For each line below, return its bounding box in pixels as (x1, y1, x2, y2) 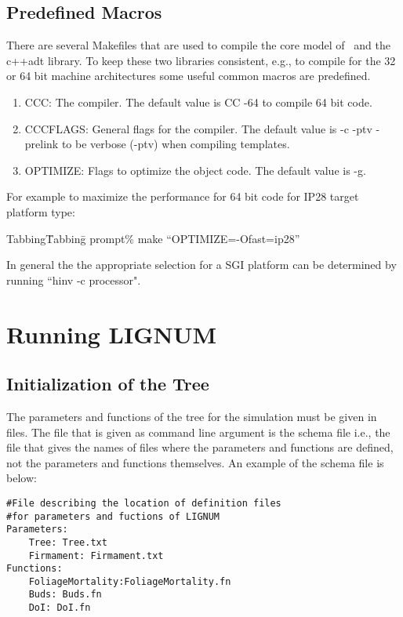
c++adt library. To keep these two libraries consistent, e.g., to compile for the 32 (6, 52, 396, 68)
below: (6, 470, 37, 486)
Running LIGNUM (6, 318, 217, 350)
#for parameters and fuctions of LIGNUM (6, 510, 220, 522)
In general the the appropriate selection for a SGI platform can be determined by (6, 256, 397, 273)
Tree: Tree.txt (28, 536, 107, 548)
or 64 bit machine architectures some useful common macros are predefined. (6, 67, 371, 84)
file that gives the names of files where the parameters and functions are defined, (6, 439, 394, 455)
